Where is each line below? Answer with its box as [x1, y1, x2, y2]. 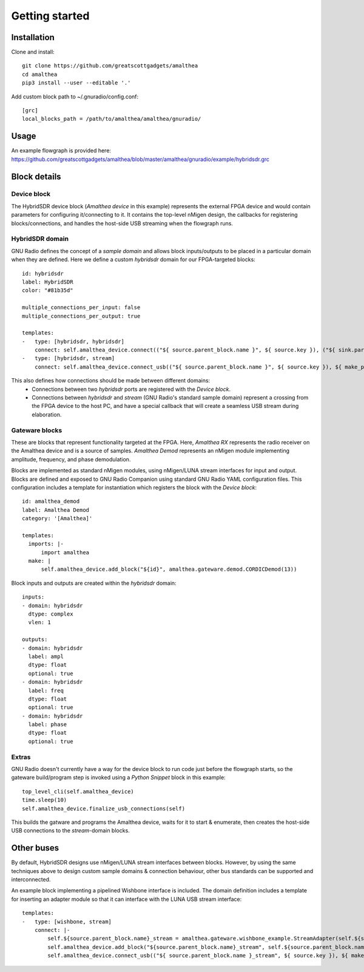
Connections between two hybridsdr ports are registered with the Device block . [32, 386, 231, 393]
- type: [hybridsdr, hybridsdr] [22, 338, 124, 345]
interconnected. [11, 876, 51, 883]
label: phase [28, 721, 67, 728]
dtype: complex [28, 610, 73, 617]
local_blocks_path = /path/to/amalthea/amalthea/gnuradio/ [22, 115, 201, 123]
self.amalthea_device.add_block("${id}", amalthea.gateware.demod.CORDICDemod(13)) [41, 566, 297, 573]
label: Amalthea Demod [22, 506, 90, 513]
